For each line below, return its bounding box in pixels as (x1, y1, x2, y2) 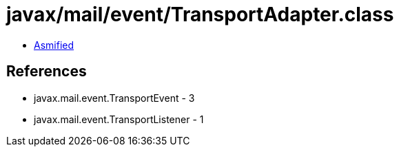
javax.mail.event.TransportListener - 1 (34, 113, 204, 125)
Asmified (34, 39, 74, 51)
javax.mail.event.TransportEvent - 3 (34, 91, 195, 104)
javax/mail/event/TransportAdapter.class (6, 3, 394, 26)
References (6, 63, 87, 80)
